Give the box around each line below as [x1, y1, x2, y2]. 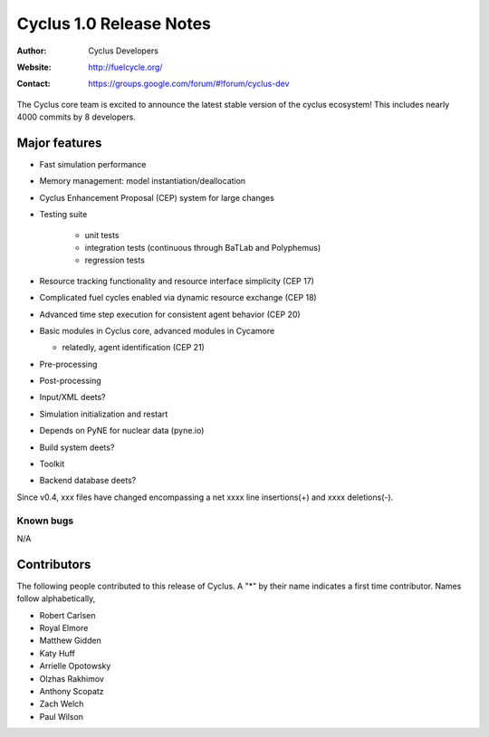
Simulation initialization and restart [39, 408, 168, 419]
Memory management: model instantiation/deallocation [39, 176, 246, 187]
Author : [16, 45, 47, 56]
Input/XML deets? [39, 392, 106, 403]
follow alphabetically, [16, 593, 96, 604]
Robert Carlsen [39, 609, 96, 620]
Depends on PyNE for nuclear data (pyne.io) [39, 426, 205, 436]
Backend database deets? [39, 475, 137, 486]
